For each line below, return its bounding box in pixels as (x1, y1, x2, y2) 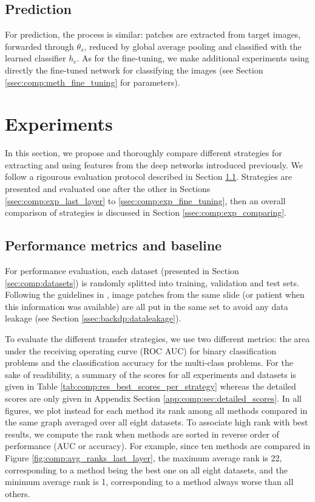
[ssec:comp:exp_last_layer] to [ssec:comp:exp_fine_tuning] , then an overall (5, 194, 286, 207)
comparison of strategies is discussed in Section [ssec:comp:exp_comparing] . (5, 206, 286, 219)
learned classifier (5, 52, 66, 64)
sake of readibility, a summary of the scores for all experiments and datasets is (5, 368, 296, 380)
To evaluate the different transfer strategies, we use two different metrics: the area (5, 332, 310, 345)
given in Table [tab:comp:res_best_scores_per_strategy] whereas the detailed (5, 380, 296, 393)
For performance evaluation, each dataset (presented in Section (5, 264, 239, 277)
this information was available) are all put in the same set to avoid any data (5, 300, 288, 312)
